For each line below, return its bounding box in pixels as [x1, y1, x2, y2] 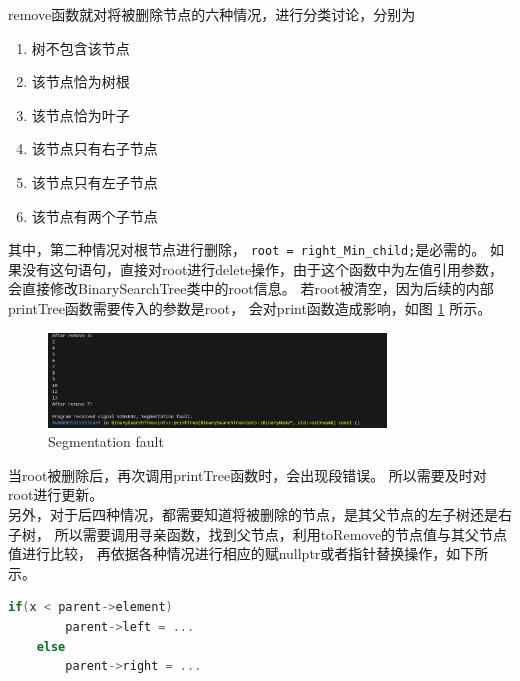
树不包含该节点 [31, 37, 130, 58]
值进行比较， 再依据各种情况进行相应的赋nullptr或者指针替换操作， [8, 543, 447, 564]
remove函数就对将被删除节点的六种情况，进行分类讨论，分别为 [8, 4, 416, 24]
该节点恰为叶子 [31, 104, 130, 125]
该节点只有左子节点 [31, 171, 158, 192]
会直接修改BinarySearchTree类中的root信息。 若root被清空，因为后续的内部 [8, 278, 494, 299]
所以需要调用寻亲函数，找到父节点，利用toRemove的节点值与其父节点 [54, 523, 508, 544]
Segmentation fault [48, 431, 164, 452]
